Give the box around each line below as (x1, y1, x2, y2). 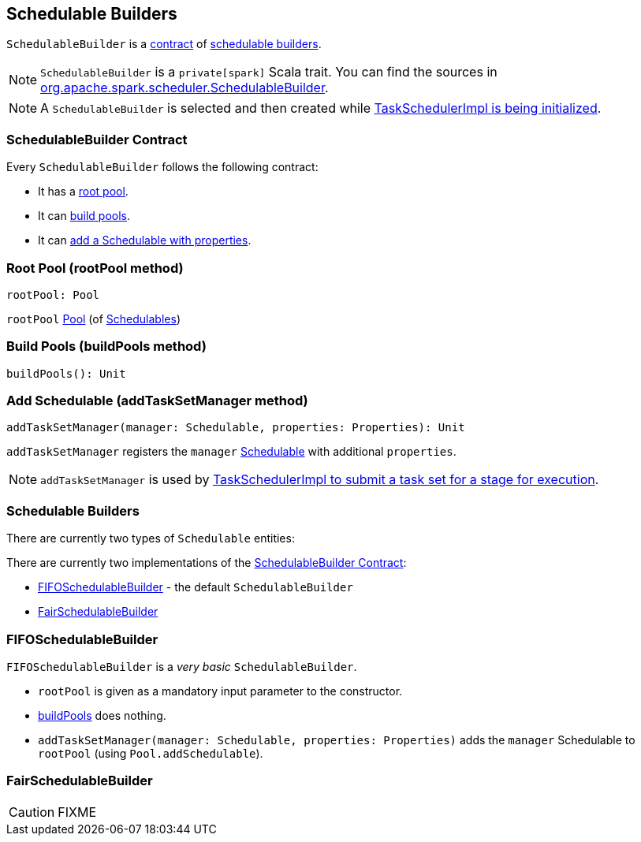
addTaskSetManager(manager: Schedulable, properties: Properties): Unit (6, 421, 465, 434)
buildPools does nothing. (38, 708, 166, 722)
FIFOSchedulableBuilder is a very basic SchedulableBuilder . (6, 659, 357, 673)
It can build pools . (38, 209, 131, 223)
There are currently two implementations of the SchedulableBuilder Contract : (6, 556, 407, 570)
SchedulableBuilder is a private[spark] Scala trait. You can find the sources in (40, 64, 498, 80)
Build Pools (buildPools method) (6, 338, 207, 355)
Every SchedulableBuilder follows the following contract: (6, 160, 319, 174)
